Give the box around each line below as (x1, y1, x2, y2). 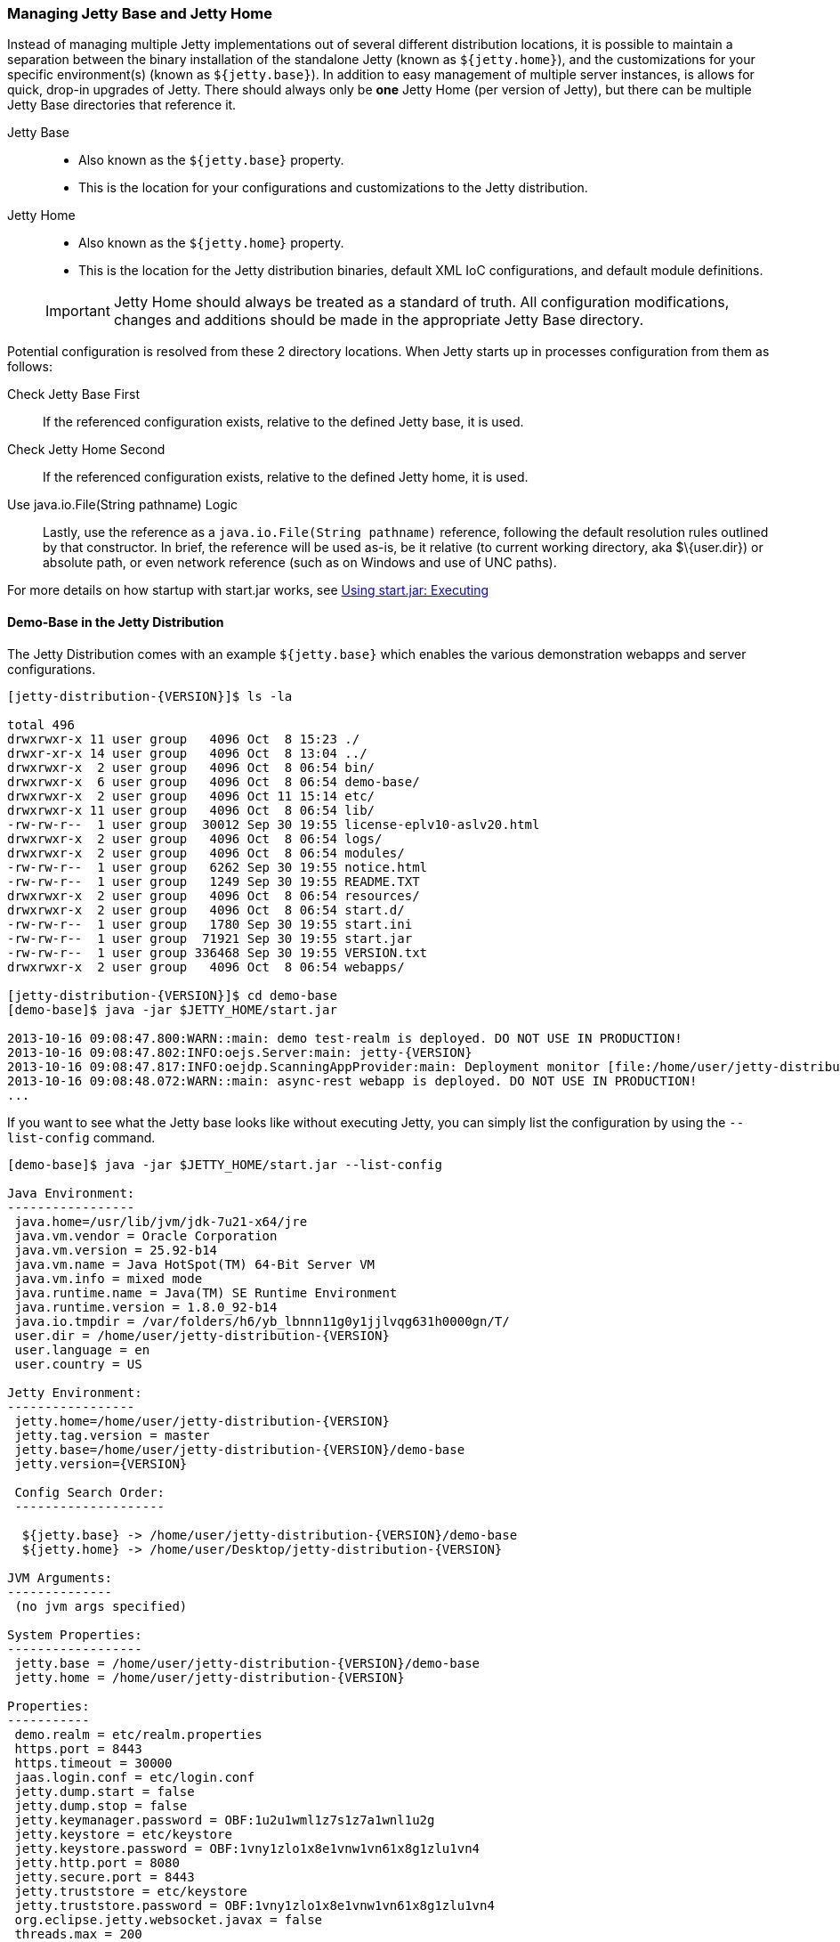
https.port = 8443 (14, 1741, 142, 1756)
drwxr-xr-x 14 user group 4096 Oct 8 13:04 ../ (7, 745, 367, 760)
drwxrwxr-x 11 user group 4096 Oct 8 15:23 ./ (7, 731, 360, 746)
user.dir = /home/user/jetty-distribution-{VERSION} (14, 1328, 390, 1343)
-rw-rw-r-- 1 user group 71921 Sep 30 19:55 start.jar (7, 930, 413, 946)
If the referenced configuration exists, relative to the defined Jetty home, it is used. (43, 469, 529, 485)
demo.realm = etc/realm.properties (14, 1727, 262, 1742)
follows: (7, 359, 52, 375)
